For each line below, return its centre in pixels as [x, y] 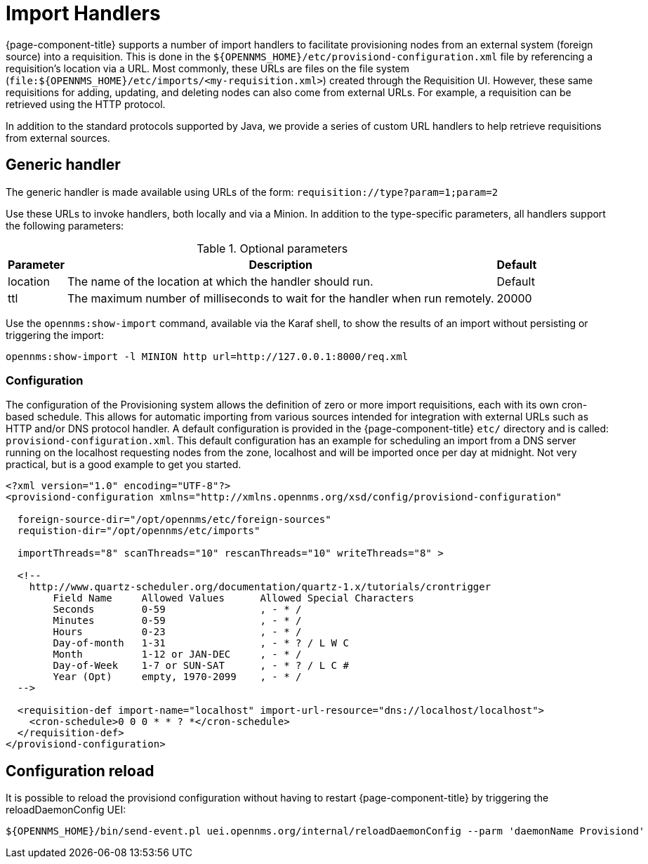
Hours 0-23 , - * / [177, 632]
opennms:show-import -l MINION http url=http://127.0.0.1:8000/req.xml [207, 356]
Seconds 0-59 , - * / [177, 610]
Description [280, 264]
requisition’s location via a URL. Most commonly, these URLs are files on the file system [208, 68]
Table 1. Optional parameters [272, 248]
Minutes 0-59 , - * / [177, 621]
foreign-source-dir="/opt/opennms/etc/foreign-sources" [174, 520]
